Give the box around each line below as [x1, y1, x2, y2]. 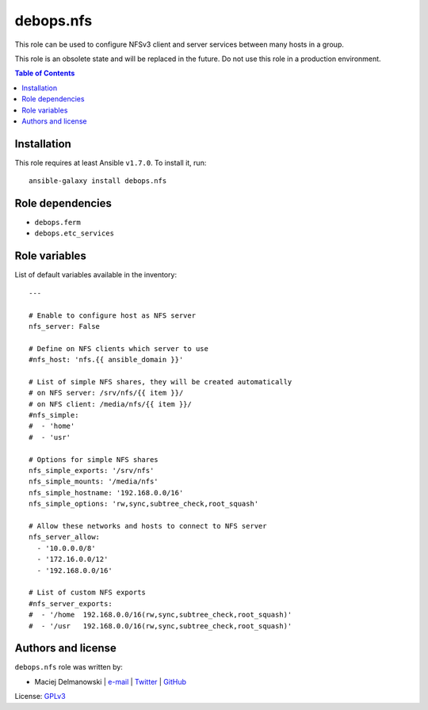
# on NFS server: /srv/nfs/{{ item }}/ [29, 388, 184, 398]
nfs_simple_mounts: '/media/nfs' [29, 477, 159, 487]
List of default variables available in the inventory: [14, 270, 178, 280]
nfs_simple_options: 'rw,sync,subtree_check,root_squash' [29, 499, 259, 509]
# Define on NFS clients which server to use [29, 344, 209, 353]
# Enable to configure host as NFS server [29, 311, 197, 320]
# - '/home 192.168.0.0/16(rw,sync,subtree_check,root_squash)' [29, 610, 292, 620]
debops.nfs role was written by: [14, 662, 123, 672]
